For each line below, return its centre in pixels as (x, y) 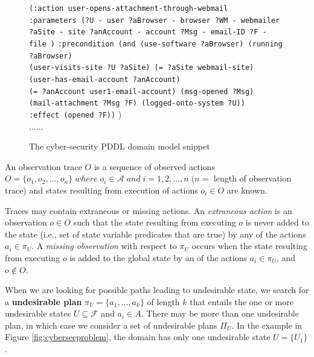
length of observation (252, 178)
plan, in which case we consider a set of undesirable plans (111, 325)
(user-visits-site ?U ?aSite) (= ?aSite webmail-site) (142, 68)
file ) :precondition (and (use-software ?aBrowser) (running (156, 44)
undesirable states (38, 313)
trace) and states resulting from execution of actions (101, 190)
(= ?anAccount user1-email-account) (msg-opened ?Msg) (142, 91)
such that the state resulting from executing (155, 222)
